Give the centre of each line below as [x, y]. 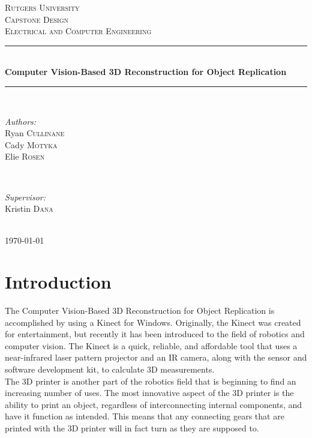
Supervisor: [25, 196]
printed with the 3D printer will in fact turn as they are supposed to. [132, 427]
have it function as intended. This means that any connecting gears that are [145, 416]
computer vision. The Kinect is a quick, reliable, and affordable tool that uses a [151, 345]
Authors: [21, 121]
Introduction [58, 282]
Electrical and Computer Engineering [78, 31]
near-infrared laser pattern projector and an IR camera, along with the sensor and [156, 357]
